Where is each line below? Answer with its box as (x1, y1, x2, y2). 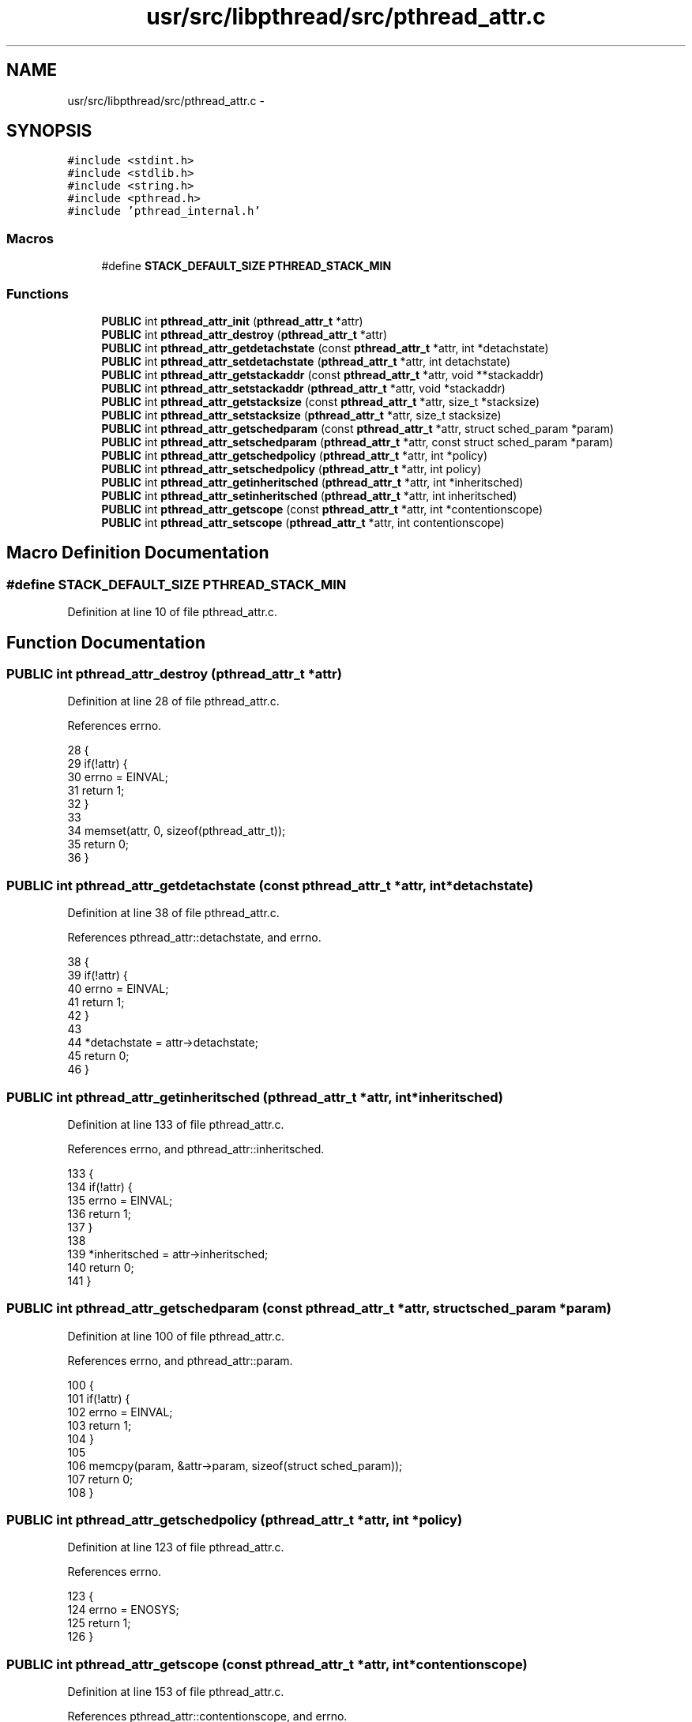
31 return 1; (67, 784, 125, 798)
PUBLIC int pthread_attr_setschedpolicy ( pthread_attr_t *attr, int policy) (101, 461, 482, 476)
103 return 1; (67, 1418, 132, 1432)
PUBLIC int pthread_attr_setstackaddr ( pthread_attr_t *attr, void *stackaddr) (101, 381, 506, 395)
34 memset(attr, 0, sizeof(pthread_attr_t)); (67, 824, 286, 838)
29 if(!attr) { (67, 757, 128, 771)
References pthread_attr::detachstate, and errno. (67, 931, 322, 945)
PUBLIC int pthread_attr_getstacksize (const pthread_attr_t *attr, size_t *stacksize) (101, 394, 540, 408)
